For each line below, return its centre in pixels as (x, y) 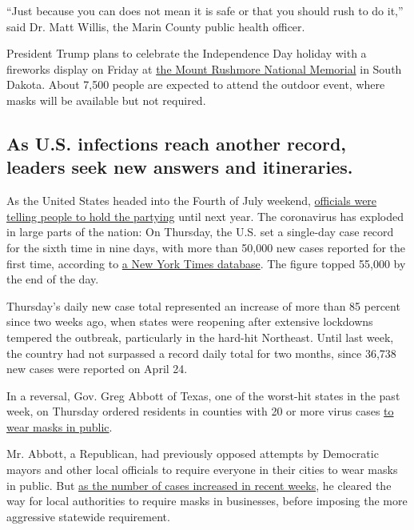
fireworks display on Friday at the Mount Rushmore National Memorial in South (204, 68)
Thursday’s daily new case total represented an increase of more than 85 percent (203, 305)
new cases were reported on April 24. (97, 369)
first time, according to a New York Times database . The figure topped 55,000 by (206, 263)
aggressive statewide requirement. (88, 516)
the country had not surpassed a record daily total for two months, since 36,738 (201, 353)
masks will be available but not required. (106, 100)
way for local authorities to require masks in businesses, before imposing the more (207, 501)
